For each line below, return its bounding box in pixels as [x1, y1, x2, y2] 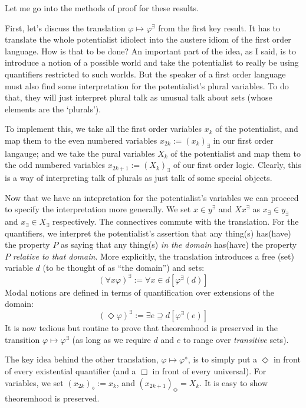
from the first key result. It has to [158, 21, 281, 34]
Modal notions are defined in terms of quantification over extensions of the [5, 286, 275, 298]
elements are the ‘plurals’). [5, 102, 101, 115]
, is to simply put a [187, 353, 258, 365]
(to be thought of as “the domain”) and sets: [42, 261, 205, 274]
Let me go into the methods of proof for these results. [5, 2, 199, 14]
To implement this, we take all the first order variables [5, 122, 202, 135]
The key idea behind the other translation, [5, 353, 159, 365]
